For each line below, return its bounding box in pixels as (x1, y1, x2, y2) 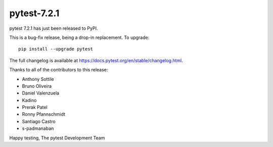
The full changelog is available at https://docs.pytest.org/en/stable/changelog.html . (9, 57, 183, 63)
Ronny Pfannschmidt (22, 111, 66, 117)
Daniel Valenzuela (22, 90, 60, 96)
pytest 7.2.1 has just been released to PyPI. (9, 25, 98, 31)
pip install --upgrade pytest (18, 46, 94, 52)
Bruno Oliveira (22, 83, 52, 89)
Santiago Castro (22, 118, 56, 124)
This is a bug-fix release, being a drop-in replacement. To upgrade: (9, 34, 150, 40)
